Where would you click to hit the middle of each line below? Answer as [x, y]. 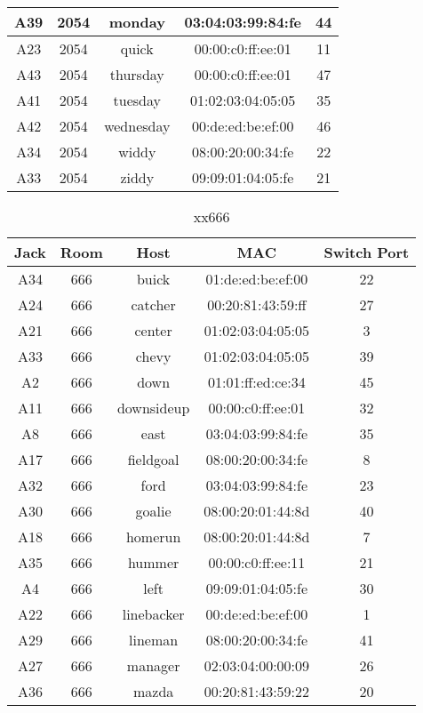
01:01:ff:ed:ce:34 [257, 382]
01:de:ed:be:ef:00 [257, 279]
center [153, 330]
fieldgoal [153, 459]
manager [153, 665]
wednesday [137, 126]
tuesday [137, 100]
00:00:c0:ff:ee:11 [257, 562]
